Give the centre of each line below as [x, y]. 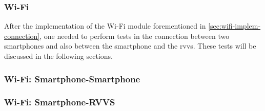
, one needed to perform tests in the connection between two [135, 36]
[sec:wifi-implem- [235, 26]
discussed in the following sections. [58, 56]
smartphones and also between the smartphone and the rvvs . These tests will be [130, 46]
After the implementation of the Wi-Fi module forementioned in [105, 26]
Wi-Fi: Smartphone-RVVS [60, 102]
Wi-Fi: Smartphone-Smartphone [72, 79]
